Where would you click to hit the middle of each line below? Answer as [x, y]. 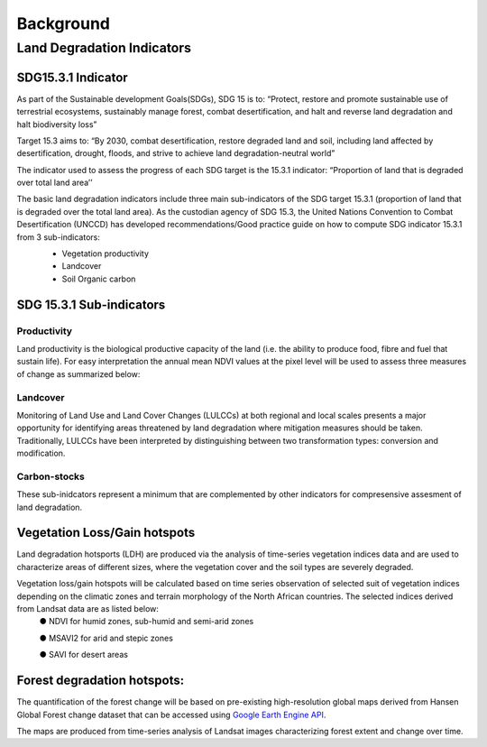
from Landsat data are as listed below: [88, 609]
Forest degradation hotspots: [101, 681]
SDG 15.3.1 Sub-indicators [91, 304]
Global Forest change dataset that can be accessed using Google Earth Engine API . [171, 715]
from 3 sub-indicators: [59, 237]
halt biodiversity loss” [57, 124]
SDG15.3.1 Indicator [72, 77]
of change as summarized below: [78, 373]
